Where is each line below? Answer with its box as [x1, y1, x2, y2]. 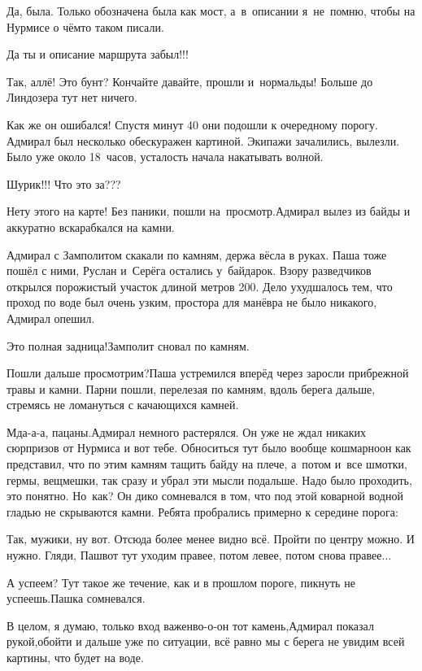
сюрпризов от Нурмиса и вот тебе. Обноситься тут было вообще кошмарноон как [7, 439, 411, 456]
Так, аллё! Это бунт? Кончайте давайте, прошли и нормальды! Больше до [7, 72, 373, 89]
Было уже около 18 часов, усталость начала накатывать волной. [7, 148, 324, 165]
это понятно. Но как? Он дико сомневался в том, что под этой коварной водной [7, 487, 403, 504]
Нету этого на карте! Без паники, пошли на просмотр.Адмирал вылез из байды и [7, 203, 411, 220]
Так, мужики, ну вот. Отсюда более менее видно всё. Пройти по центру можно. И [7, 530, 415, 547]
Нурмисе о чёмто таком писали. [7, 18, 164, 35]
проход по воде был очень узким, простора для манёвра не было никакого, [7, 294, 377, 311]
